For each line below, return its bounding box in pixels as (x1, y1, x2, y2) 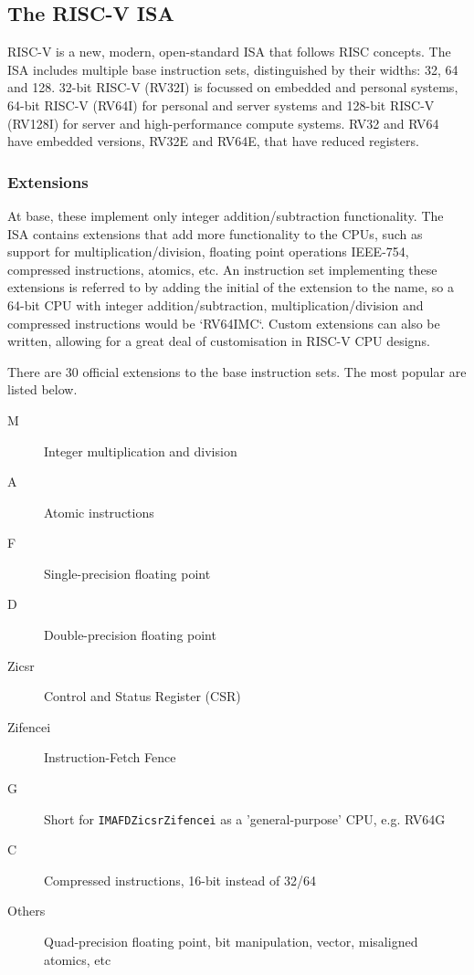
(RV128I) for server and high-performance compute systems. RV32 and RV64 (7, 113, 439, 132)
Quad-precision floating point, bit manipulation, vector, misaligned (44, 932, 418, 951)
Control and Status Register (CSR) (44, 687, 241, 706)
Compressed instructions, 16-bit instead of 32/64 (44, 870, 316, 889)
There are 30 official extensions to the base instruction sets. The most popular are (7, 362, 467, 381)
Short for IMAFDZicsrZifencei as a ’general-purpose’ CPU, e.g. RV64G (44, 809, 446, 828)
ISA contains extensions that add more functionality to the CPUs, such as (7, 224, 423, 243)
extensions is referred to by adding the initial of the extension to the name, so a (7, 278, 454, 297)
